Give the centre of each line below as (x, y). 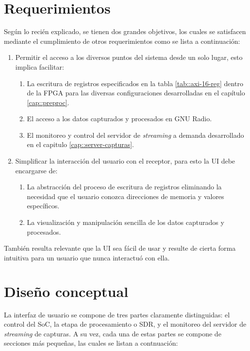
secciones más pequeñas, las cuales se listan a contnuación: (91, 343)
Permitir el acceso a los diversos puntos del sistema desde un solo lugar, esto (129, 57)
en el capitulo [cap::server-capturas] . (80, 144)
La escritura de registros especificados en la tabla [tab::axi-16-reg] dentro (135, 83)
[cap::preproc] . (48, 102)
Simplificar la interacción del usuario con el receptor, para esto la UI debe (125, 161)
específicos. (43, 206)
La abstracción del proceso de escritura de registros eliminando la (124, 187)
